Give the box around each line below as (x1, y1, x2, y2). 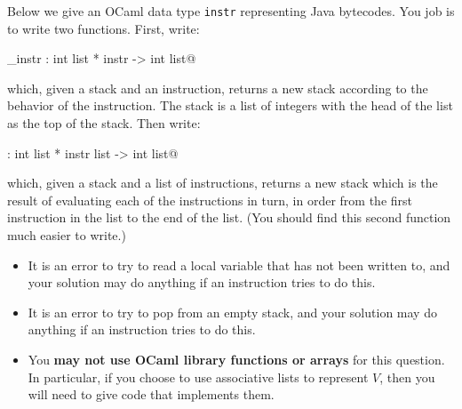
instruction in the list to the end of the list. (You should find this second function (7, 208, 451, 227)
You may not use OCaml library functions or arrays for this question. (28, 349, 445, 368)
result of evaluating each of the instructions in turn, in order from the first (7, 190, 413, 209)
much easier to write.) (7, 226, 126, 244)
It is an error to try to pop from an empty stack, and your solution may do (28, 302, 437, 321)
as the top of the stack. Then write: (7, 114, 201, 132)
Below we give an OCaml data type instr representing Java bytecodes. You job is (7, 2, 455, 20)
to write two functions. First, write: (7, 19, 200, 37)
